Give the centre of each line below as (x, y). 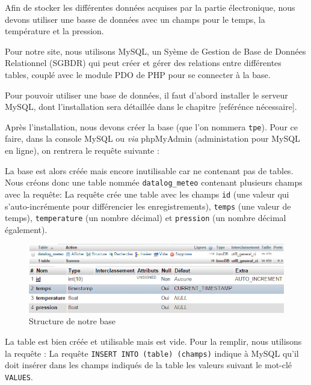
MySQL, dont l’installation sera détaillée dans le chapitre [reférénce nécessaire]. (151, 107)
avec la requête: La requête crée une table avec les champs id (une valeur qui (147, 194)
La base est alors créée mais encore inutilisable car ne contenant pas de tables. (149, 170)
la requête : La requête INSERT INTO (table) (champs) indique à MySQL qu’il (152, 353)
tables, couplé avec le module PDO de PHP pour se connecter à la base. (138, 74)
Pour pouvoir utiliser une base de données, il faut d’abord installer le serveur (146, 95)
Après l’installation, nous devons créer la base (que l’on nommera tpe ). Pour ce (151, 126)
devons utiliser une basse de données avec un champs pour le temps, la (135, 19)
